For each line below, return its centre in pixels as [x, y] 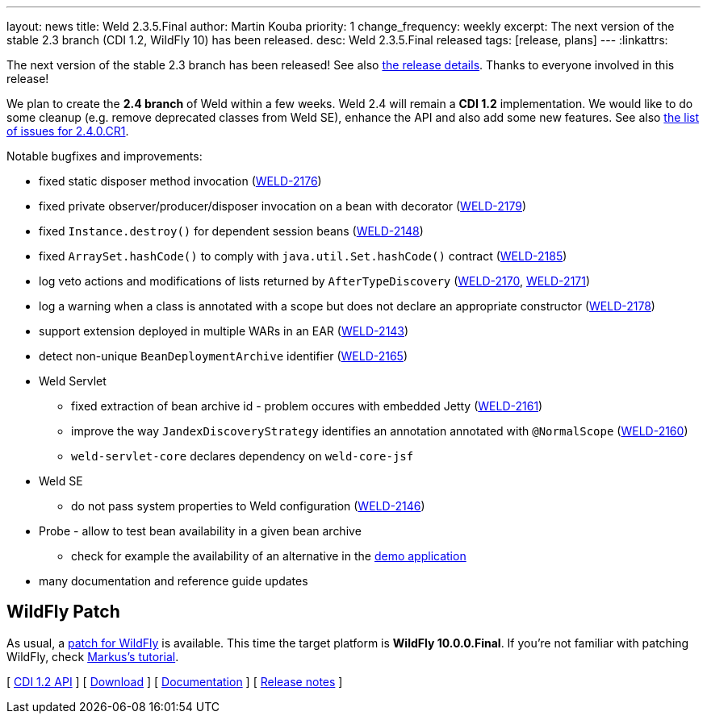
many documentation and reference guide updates [174, 581]
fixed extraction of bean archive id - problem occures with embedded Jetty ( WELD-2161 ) [307, 406]
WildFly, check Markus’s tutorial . [93, 656]
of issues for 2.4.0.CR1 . [68, 131]
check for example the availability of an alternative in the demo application [269, 556]
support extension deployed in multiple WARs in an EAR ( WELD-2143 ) [224, 331]
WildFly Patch [63, 612]
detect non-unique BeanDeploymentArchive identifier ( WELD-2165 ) [224, 356]
